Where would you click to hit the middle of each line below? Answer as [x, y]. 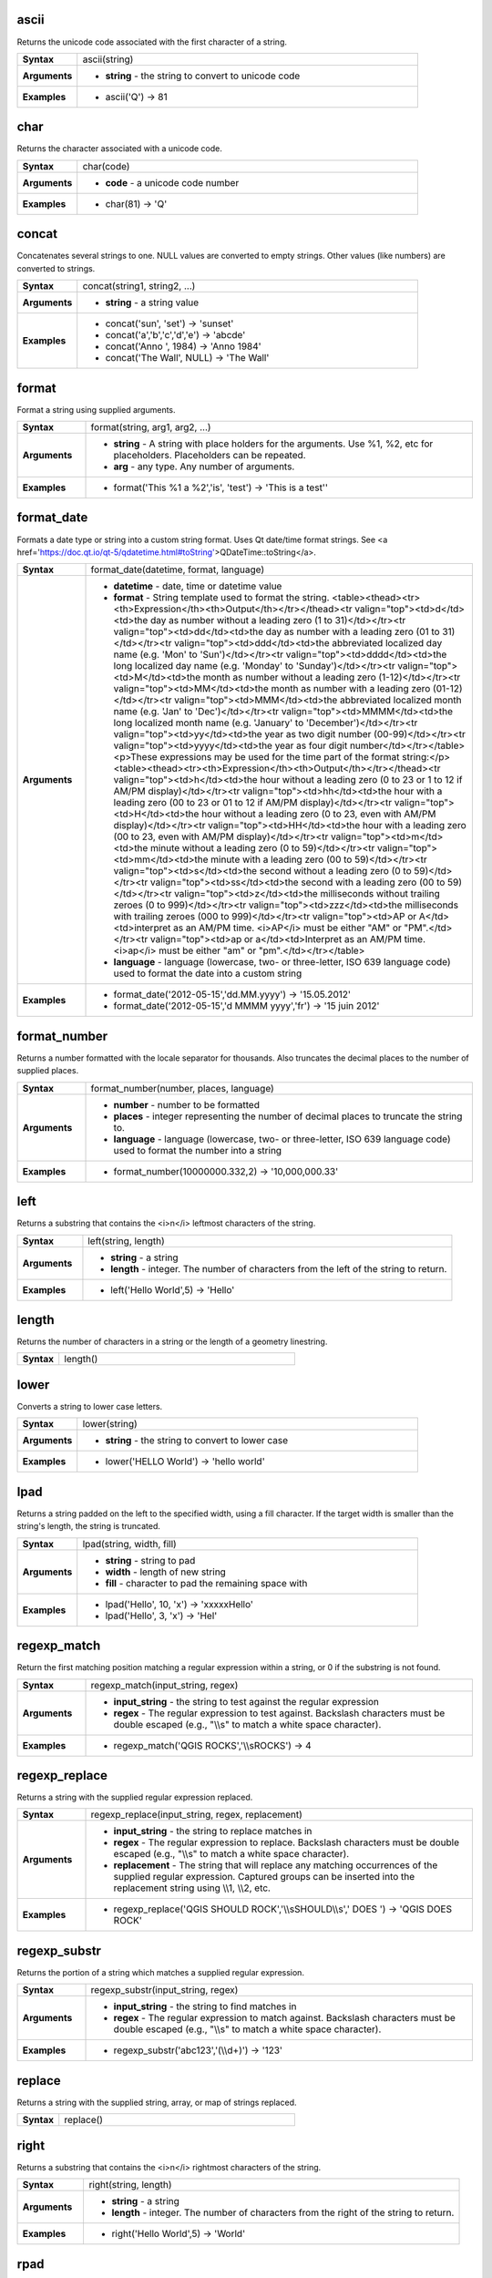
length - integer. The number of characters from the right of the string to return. [283, 2212]
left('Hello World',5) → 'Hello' [173, 1289]
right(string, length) [130, 2185]
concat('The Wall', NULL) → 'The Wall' [187, 358]
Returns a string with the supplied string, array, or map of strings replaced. [157, 2102]
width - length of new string [166, 1572]
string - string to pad [150, 1560]
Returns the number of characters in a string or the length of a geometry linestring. [172, 1342]
